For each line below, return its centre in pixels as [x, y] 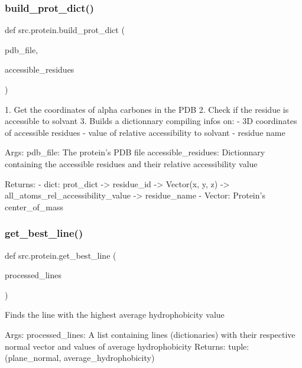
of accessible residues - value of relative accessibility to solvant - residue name [145, 132]
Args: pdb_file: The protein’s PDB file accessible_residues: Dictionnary [135, 152]
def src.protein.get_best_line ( [61, 255]
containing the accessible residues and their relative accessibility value [131, 163]
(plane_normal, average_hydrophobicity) [80, 358]
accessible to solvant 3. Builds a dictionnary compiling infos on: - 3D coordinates [151, 121]
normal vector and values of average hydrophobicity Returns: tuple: [127, 346]
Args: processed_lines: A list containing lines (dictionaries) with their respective [150, 334]
